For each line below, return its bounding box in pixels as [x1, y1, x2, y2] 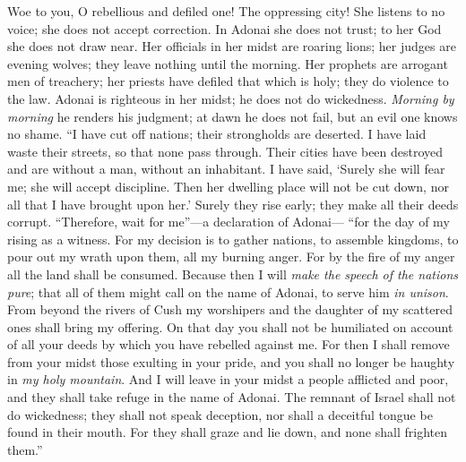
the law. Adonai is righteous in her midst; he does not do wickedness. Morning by [7, 89, 454, 107]
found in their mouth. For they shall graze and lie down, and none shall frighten [7, 423, 447, 441]
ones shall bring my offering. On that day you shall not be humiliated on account [7, 317, 453, 336]
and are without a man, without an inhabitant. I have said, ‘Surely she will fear [7, 159, 445, 178]
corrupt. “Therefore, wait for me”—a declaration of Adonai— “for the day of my [7, 212, 450, 231]
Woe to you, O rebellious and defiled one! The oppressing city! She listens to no [7, 2, 445, 20]
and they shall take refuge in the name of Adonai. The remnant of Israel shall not [7, 388, 456, 406]
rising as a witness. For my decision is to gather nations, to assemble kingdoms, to [7, 229, 459, 248]
